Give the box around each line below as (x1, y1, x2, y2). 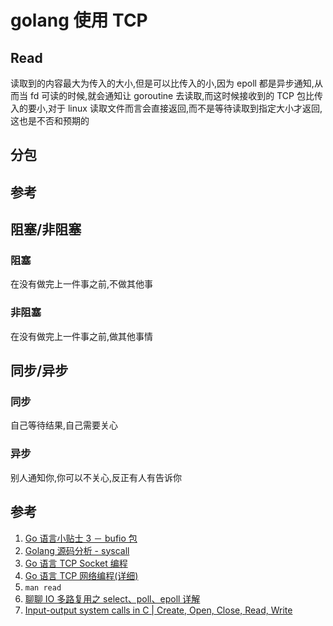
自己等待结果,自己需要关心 (10, 419, 119, 431)
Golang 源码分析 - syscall (24, 544, 130, 556)
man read (24, 582, 62, 593)
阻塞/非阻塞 (10, 221, 82, 238)
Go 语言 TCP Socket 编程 (24, 557, 128, 569)
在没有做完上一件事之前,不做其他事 (10, 278, 154, 290)
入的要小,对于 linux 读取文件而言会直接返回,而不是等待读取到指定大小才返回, (10, 102, 323, 114)
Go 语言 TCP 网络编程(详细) (24, 569, 139, 581)
